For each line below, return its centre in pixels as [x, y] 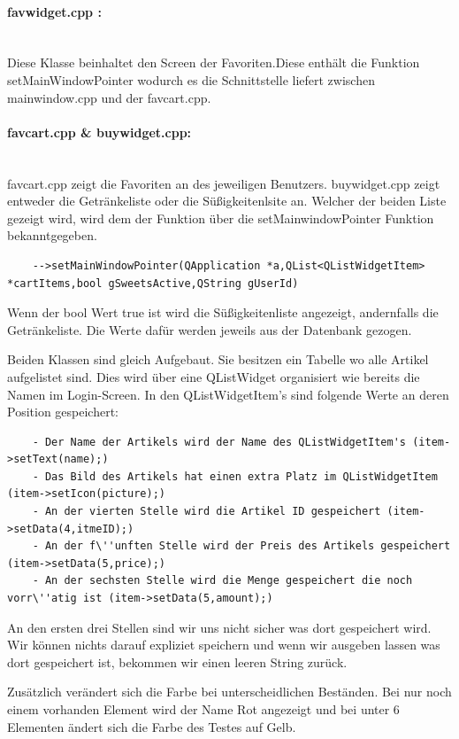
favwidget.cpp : [54, 11]
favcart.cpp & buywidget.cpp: [99, 132]
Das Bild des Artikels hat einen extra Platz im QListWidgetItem [241, 476]
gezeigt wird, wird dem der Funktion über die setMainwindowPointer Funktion [221, 218]
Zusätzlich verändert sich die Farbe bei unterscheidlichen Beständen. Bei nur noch [229, 692]
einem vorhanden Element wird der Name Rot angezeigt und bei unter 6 [203, 709]
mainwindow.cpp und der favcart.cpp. [109, 97]
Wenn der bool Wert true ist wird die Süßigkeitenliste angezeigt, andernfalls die [223, 312]
